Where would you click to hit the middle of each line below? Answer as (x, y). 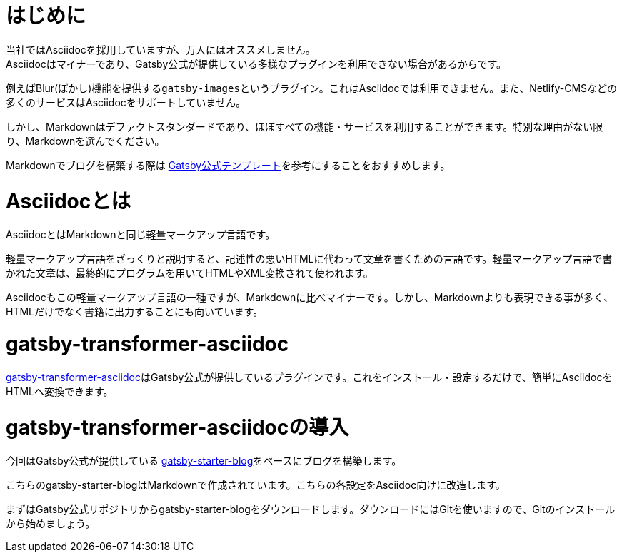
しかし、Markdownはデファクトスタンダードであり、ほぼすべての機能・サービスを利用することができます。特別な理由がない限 (305, 126)
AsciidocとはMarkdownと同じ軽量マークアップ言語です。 (141, 235)
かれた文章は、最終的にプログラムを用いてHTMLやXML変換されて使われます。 (190, 273)
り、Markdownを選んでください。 (85, 141)
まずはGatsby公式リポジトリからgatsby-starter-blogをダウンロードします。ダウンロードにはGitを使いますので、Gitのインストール (311, 509)
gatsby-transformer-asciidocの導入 (177, 427)
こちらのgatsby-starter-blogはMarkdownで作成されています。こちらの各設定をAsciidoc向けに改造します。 (256, 485)
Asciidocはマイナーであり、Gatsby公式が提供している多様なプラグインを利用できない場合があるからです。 (256, 64)
